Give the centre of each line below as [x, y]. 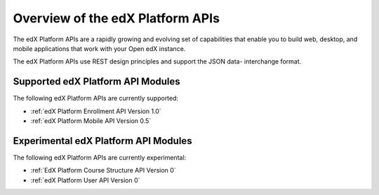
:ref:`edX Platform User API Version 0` [85, 180]
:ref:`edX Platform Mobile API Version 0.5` [91, 121]
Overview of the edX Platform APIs [117, 18]
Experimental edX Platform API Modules [102, 141]
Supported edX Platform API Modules [97, 81]
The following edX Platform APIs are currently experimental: [100, 157]
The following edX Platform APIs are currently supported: [96, 99]
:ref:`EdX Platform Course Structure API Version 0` [103, 171]
